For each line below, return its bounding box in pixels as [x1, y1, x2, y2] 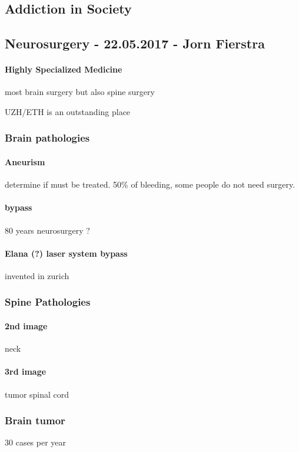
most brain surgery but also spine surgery [5, 86, 155, 98]
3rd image [5, 365, 46, 378]
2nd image [5, 320, 48, 332]
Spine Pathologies [5, 294, 91, 309]
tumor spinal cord [5, 388, 69, 400]
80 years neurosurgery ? [5, 224, 90, 236]
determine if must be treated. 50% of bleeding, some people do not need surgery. [5, 178, 295, 191]
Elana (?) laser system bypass [5, 247, 128, 259]
